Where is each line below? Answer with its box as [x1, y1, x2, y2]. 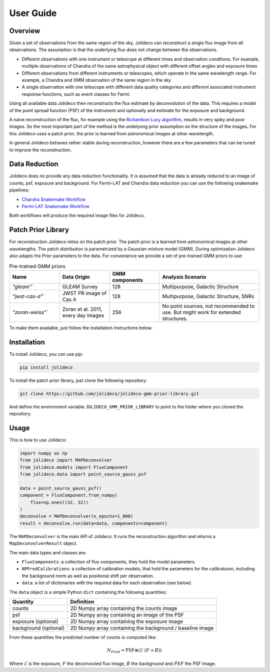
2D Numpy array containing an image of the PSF [70, 611, 184, 618]
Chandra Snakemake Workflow [21, 196, 86, 202]
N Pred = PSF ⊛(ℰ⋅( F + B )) [106, 647, 162, 654]
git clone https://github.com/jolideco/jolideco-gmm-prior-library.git [19, 391, 199, 396]
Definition [70, 598, 94, 605]
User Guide [9, 8, 57, 19]
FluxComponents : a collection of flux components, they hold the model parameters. [21, 559, 196, 565]
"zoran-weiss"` [12, 309, 48, 316]
